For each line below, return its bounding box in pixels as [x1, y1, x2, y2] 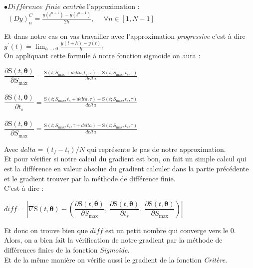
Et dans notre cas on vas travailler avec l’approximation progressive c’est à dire [4, 30, 246, 41]
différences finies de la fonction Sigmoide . [4, 244, 130, 255]
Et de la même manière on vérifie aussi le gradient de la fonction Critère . [4, 254, 228, 265]
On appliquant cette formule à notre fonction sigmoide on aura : [4, 50, 201, 61]
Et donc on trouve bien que [4, 225, 88, 235]
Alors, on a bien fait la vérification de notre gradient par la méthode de [4, 235, 223, 245]
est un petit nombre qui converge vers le [105, 225, 229, 235]
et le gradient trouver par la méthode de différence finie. [4, 173, 176, 183]
